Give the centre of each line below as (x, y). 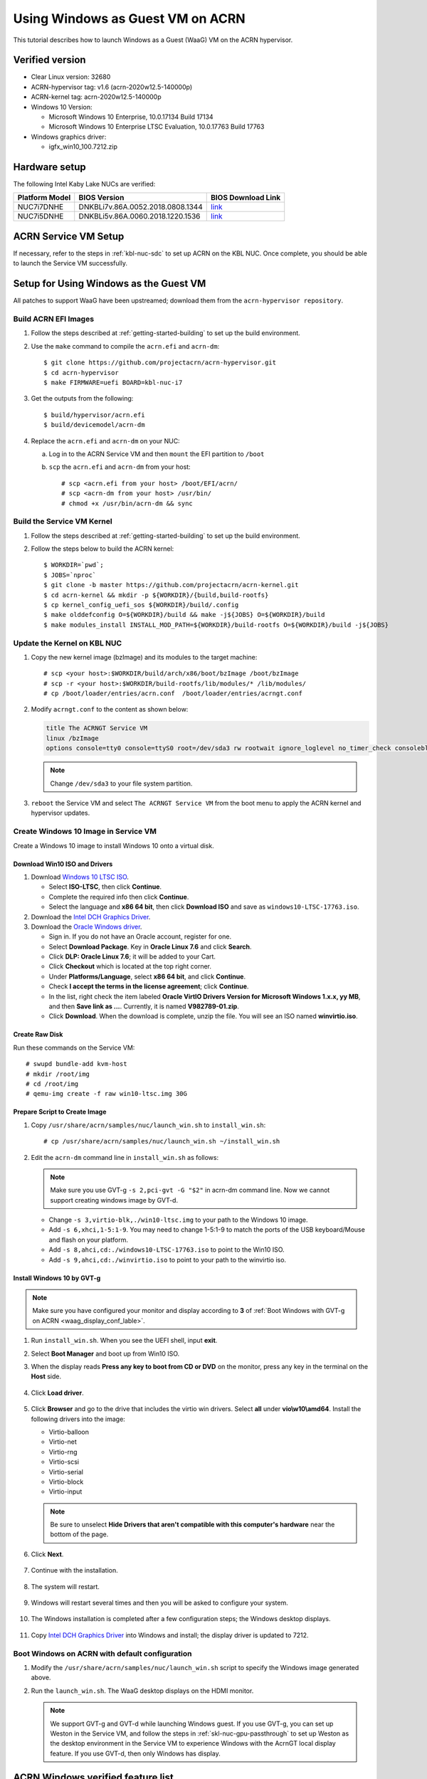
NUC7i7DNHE (41, 207)
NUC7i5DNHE (41, 216)
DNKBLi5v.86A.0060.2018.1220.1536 (139, 216)
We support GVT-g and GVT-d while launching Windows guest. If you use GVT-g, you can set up (192, 1723)
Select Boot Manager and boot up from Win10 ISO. (105, 1353)
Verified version (49, 60)
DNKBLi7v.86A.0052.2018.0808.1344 (141, 207)
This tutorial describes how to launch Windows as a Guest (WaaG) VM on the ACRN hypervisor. (153, 40)
